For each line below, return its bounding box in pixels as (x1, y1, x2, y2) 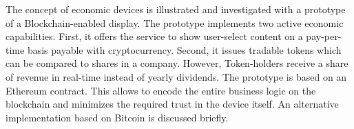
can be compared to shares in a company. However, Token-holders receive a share (6, 56, 348, 70)
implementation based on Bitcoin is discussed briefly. (6, 110, 229, 124)
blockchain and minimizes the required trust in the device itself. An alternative (6, 97, 339, 111)
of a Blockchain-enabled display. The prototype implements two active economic (6, 15, 344, 30)
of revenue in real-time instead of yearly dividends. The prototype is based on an (6, 69, 347, 83)
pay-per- (306, 29, 342, 43)
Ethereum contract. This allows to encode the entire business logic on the (6, 83, 316, 97)
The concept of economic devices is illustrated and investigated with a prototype (6, 2, 346, 16)
